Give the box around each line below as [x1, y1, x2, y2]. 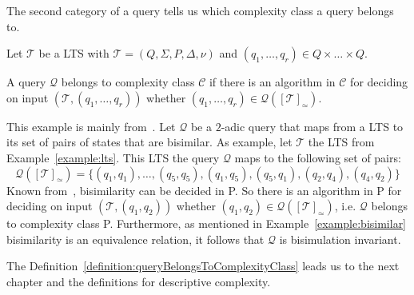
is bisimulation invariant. [279, 230, 401, 247]
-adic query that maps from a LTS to [221, 118, 404, 134]
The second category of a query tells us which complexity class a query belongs [6, 2, 394, 18]
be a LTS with [38, 45, 109, 62]
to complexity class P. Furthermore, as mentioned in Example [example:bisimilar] [6, 215, 407, 232]
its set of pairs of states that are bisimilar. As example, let [6, 134, 293, 150]
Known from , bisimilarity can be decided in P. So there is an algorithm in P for [6, 181, 402, 198]
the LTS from [308, 134, 375, 150]
